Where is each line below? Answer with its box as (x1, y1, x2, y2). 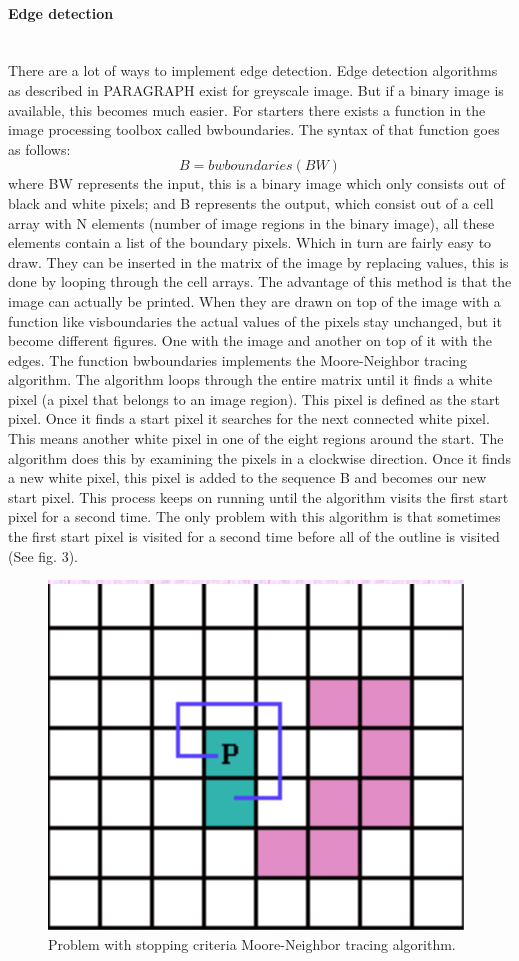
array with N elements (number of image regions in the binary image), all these (8, 212, 495, 233)
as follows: (8, 138, 71, 159)
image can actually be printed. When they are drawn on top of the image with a (8, 290, 501, 311)
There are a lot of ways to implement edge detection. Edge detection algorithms (8, 60, 498, 81)
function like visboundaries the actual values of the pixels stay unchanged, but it (8, 310, 502, 331)
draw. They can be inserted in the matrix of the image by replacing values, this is (8, 251, 509, 272)
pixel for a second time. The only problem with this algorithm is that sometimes (8, 506, 501, 527)
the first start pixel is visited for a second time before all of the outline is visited (8, 526, 500, 547)
